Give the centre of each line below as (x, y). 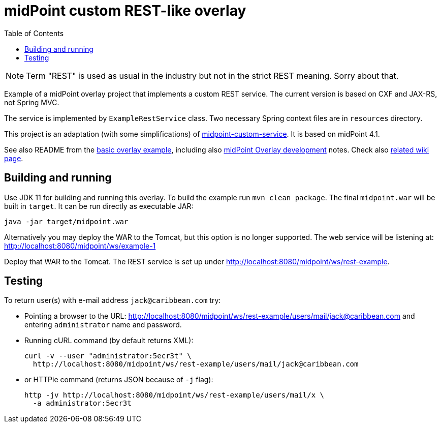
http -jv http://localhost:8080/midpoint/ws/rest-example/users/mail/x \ (175, 395)
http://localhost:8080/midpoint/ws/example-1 (80, 246)
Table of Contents (34, 33)
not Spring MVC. (32, 102)
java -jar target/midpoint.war (66, 221)
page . (14, 158)
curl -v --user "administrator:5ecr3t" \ (108, 356)
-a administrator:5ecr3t (82, 403)
